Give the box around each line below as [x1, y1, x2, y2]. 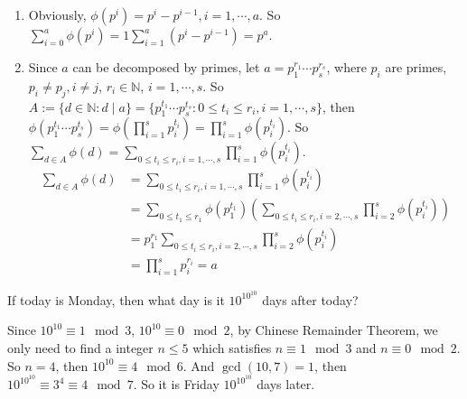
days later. [257, 375, 315, 394]
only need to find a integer [7, 339, 154, 357]
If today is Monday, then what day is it [7, 290, 225, 309]
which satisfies [192, 339, 272, 357]
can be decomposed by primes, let [72, 58, 260, 76]
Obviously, [28, 5, 87, 23]
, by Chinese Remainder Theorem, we [229, 320, 438, 339]
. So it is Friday [133, 375, 219, 394]
